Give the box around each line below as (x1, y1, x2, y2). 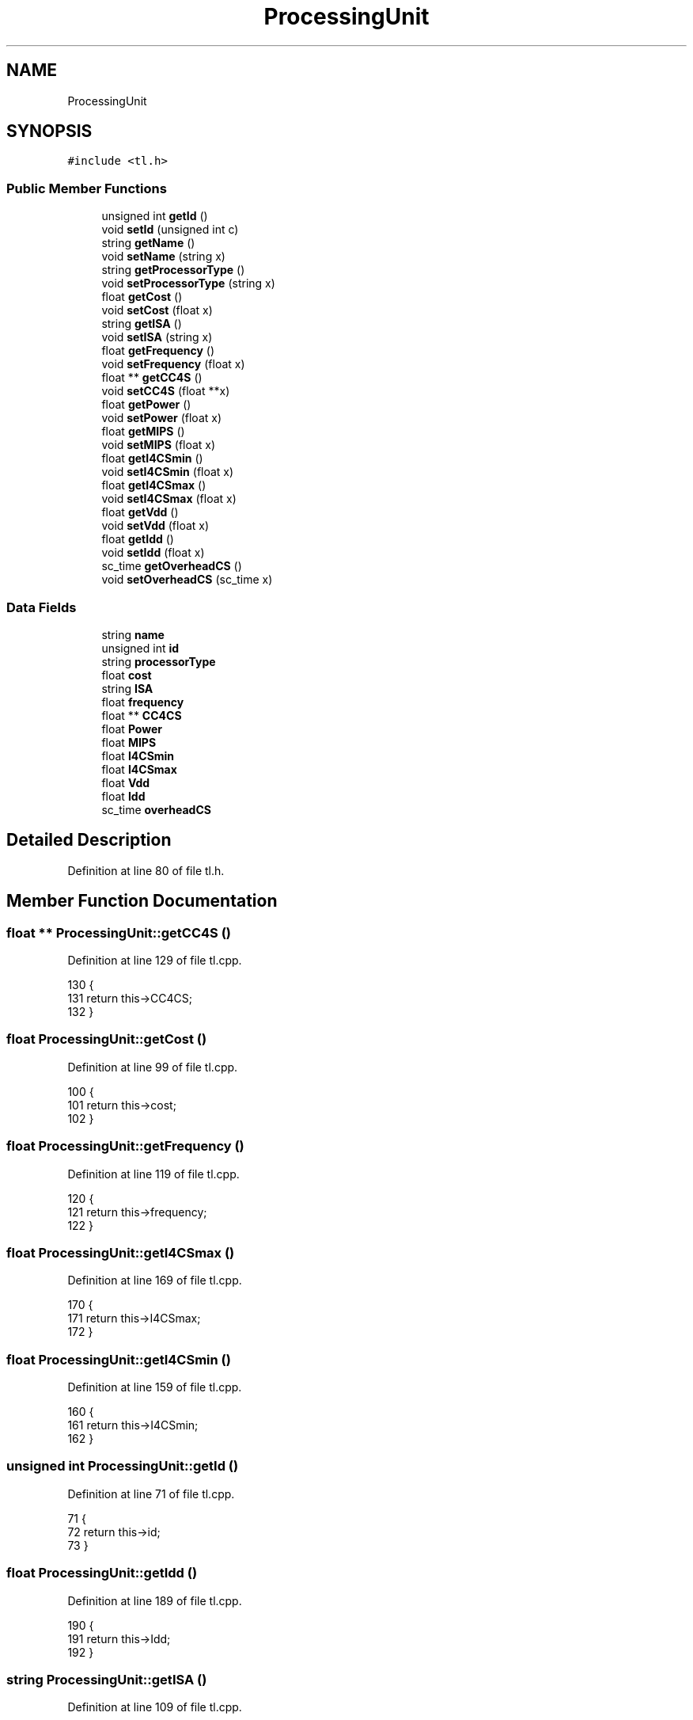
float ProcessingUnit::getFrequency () (6, 1138, 244, 1155)
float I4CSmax (101, 762, 177, 776)
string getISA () (101, 317, 182, 331)
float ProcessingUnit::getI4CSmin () (6, 1351, 231, 1368)
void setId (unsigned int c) (101, 223, 239, 237)
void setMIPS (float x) (101, 438, 216, 452)
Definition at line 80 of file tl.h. (67, 863, 225, 877)
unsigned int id (101, 641, 180, 655)
